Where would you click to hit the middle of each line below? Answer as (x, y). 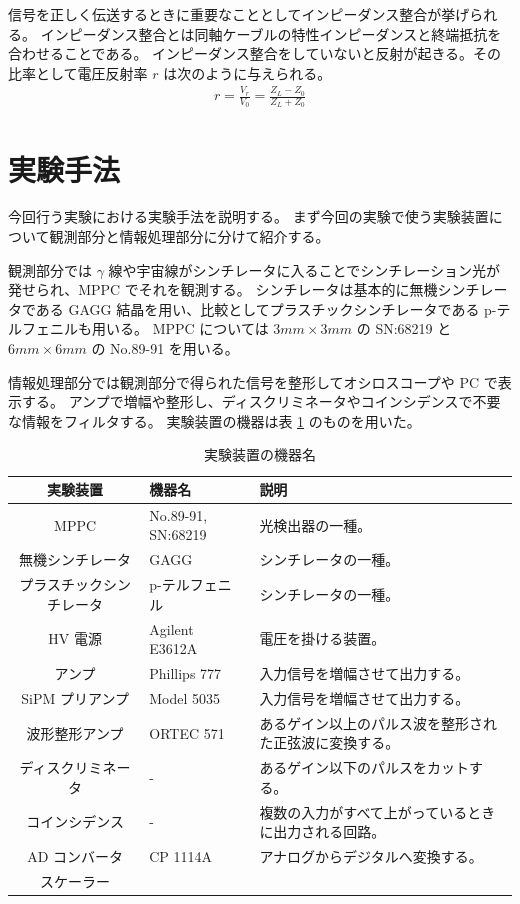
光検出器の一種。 (315, 524)
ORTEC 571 (187, 732)
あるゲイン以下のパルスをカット (364, 767)
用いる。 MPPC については (180, 328)
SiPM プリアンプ (75, 697)
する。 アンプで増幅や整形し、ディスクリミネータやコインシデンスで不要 (261, 401)
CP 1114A (181, 856)
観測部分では (50, 269)
